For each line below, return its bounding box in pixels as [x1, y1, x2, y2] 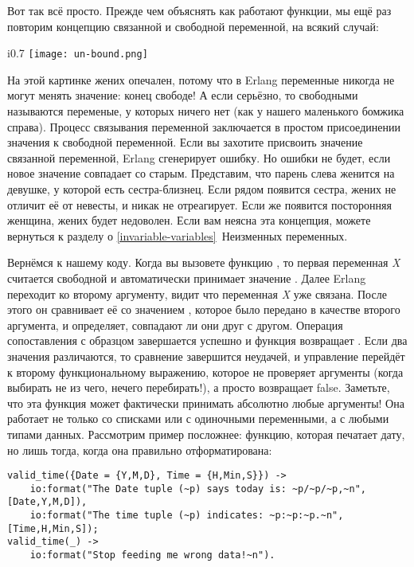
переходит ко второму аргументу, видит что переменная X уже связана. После [7, 285, 387, 302]
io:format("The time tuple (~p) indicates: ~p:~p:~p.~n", [29, 510, 344, 522]
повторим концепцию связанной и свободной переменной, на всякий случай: [7, 18, 379, 34]
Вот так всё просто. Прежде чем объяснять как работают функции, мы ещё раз [7, 2, 392, 18]
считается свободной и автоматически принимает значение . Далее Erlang [7, 269, 366, 286]
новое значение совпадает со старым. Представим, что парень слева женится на [7, 165, 395, 182]
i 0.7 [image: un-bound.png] [7, 45, 148, 61]
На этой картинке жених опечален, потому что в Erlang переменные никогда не [7, 71, 395, 88]
